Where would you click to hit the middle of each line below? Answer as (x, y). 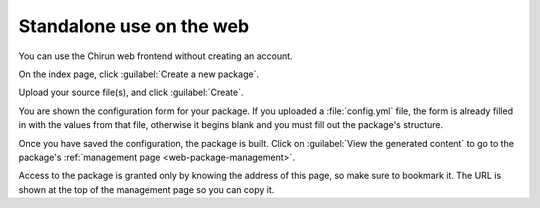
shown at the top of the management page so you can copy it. (146, 189)
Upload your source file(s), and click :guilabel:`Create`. (131, 92)
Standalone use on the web (134, 26)
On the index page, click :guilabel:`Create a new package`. (139, 74)
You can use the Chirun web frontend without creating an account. (156, 56)
